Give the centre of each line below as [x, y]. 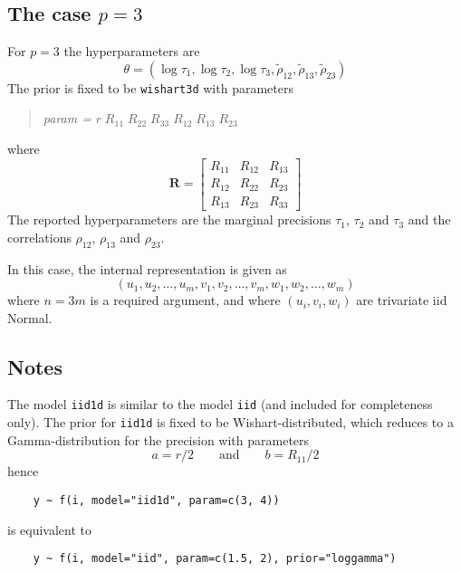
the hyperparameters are [132, 51]
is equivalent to [50, 529]
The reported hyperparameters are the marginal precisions [169, 219]
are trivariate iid [402, 300]
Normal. [30, 317]
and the [429, 219]
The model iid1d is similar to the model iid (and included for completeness [220, 404]
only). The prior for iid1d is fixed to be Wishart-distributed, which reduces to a [230, 422]
